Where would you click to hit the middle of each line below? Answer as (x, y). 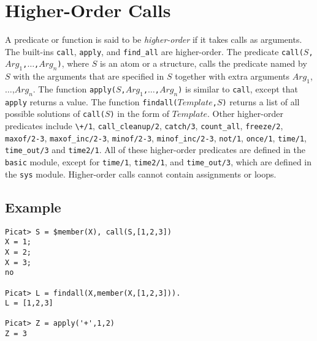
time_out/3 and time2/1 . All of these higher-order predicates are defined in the (155, 150)
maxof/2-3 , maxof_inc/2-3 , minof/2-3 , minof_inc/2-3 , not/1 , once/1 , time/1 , (156, 137)
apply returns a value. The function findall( (91, 101)
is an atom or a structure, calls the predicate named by (203, 63)
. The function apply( (74, 88)
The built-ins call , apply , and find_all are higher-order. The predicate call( (154, 51)
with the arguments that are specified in (89, 76)
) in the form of (140, 114)
